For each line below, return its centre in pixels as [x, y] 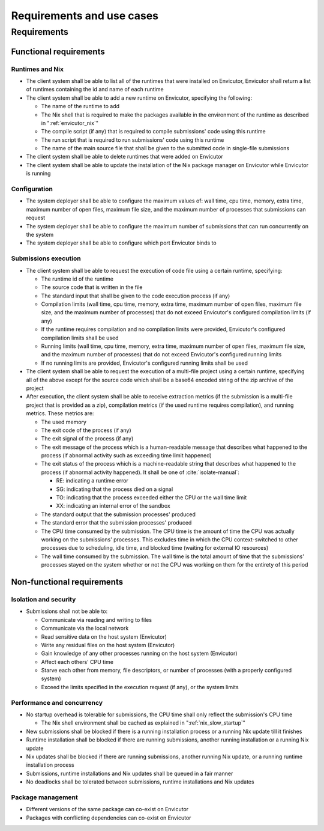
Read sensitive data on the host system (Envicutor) [104, 636]
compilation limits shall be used [80, 338]
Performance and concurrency [57, 702]
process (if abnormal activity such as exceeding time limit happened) [127, 455]
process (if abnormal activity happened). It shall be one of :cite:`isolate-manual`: [140, 472]
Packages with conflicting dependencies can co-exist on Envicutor [109, 818]
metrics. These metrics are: [60, 413]
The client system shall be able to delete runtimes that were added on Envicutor [124, 157]
